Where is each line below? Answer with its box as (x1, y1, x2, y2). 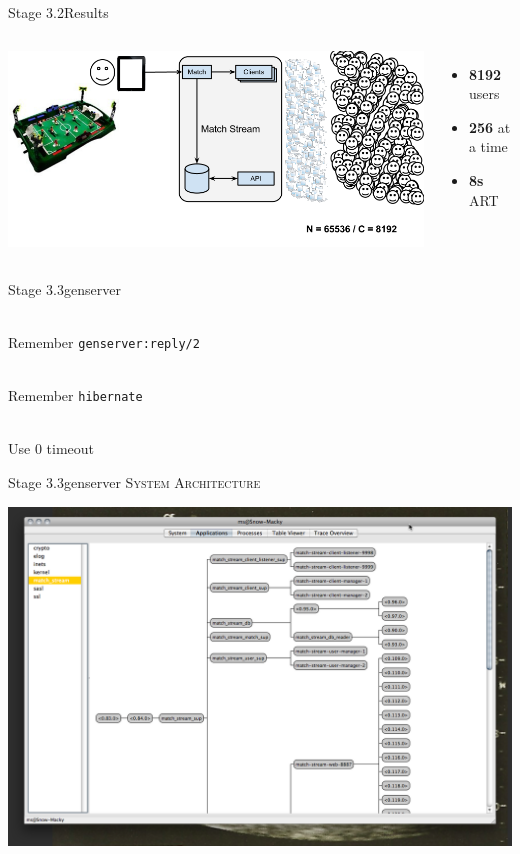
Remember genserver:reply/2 (8, 331, 200, 352)
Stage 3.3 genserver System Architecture (8, 472, 261, 493)
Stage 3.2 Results (8, 2, 109, 22)
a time (468, 136, 508, 157)
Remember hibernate (8, 385, 143, 406)
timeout (46, 438, 95, 459)
